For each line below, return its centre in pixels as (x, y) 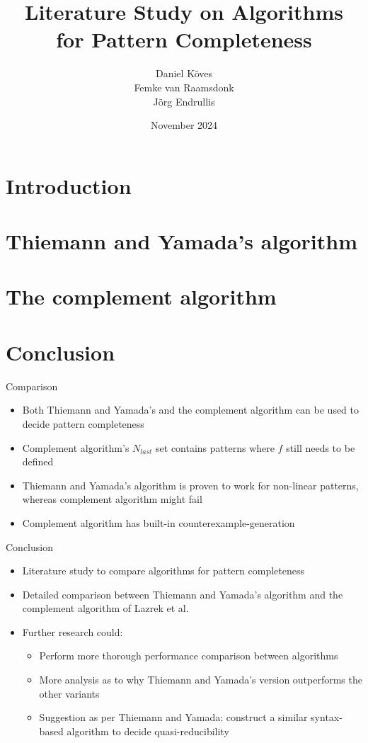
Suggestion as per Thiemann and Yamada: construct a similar (173, 717)
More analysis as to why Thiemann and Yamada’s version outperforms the (201, 680)
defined (38, 461)
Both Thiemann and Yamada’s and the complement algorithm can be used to (191, 410)
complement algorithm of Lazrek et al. (105, 608)
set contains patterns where (215, 447)
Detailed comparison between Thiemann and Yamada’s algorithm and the (183, 594)
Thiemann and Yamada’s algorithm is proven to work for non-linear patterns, (190, 485)
